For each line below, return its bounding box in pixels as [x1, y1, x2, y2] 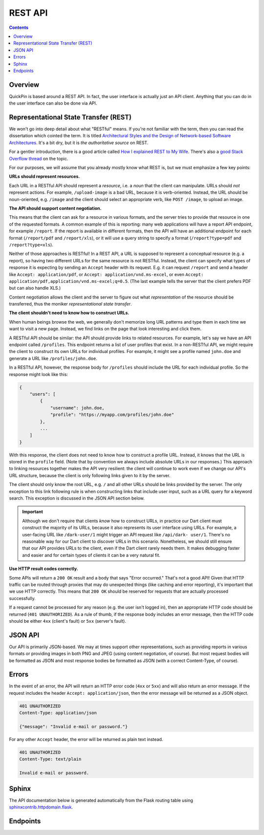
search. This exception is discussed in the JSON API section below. [9, 495, 145, 501]
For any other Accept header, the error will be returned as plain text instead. [9, 736, 163, 742]
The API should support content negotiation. [9, 205, 102, 211]
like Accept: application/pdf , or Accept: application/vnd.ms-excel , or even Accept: [9, 271, 204, 277]
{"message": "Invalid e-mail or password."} [19, 724, 128, 730]
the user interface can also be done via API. [9, 101, 97, 106]
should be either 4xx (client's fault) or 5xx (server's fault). [9, 618, 127, 624]
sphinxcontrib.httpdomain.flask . [9, 804, 73, 810]
